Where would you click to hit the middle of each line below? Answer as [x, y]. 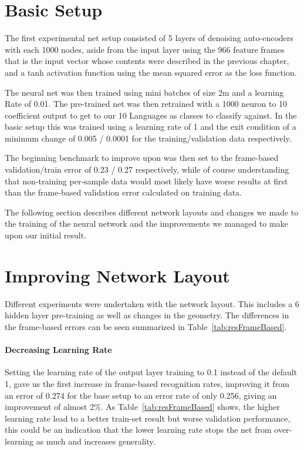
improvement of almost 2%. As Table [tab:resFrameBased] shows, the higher [142, 407]
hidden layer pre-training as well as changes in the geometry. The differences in [147, 315]
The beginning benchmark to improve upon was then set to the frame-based [142, 158]
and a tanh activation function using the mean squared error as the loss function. [151, 72]
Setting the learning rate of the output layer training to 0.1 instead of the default [151, 372]
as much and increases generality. [96, 441]
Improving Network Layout [117, 275]
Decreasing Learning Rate [58, 350]
